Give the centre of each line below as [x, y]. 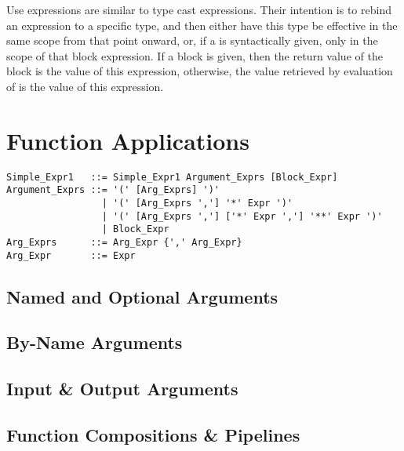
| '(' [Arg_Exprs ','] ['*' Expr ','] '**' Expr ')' [242, 216]
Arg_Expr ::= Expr [71, 255]
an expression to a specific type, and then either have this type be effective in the [202, 25]
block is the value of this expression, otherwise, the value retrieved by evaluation [200, 71]
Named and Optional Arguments [142, 296]
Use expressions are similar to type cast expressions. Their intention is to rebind [199, 9]
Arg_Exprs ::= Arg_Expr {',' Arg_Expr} [124, 242]
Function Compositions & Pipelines [153, 435]
